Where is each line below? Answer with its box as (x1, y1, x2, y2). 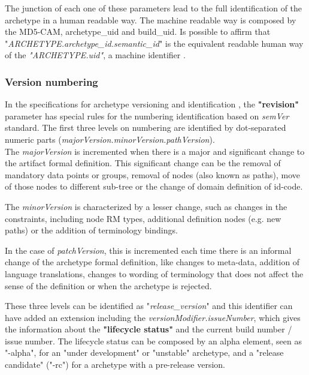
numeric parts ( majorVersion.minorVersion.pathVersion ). (5, 133, 215, 145)
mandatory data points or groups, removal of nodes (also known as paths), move (5, 168, 300, 181)
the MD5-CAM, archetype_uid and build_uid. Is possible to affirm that (5, 25, 271, 38)
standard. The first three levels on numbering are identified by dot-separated (5, 121, 286, 134)
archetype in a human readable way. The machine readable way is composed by (5, 13, 296, 26)
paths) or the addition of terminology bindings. (5, 224, 178, 236)
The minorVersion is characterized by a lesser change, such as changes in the (5, 200, 287, 212)
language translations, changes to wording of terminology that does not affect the (5, 267, 304, 280)
